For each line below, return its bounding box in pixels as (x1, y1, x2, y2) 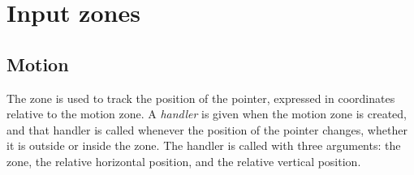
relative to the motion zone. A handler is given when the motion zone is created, (6, 105, 407, 122)
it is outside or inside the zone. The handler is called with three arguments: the (6, 137, 401, 154)
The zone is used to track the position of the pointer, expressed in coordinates (6, 89, 395, 106)
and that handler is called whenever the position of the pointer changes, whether (6, 121, 408, 138)
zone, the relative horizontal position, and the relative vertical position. (6, 152, 361, 169)
